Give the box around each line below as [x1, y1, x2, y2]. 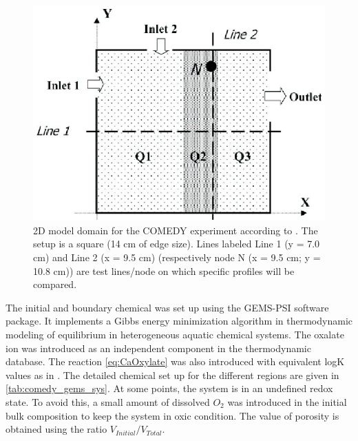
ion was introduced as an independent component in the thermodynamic [6, 340, 311, 355]
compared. [33, 277, 77, 291]
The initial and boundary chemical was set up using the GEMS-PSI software [6, 300, 329, 314]
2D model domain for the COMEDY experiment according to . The [33, 223, 318, 237]
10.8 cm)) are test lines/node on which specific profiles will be [33, 263, 295, 278]
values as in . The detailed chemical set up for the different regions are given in [6, 367, 339, 382]
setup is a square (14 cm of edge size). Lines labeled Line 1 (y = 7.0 [33, 236, 320, 251]
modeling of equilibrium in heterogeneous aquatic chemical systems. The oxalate [6, 327, 344, 341]
